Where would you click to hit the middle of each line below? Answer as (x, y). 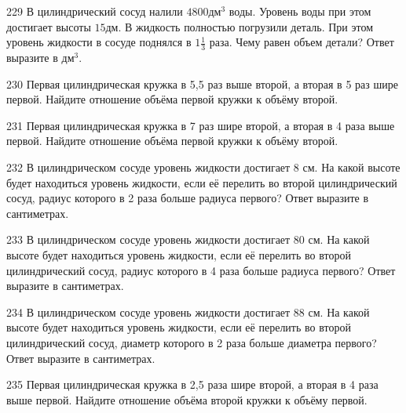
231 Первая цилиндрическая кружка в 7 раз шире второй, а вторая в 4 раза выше (201, 125)
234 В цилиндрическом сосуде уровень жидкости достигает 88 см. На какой (188, 312)
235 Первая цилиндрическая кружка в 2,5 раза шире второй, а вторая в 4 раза (192, 384)
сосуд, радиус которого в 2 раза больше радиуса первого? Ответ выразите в (188, 198)
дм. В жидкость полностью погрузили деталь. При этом (239, 26)
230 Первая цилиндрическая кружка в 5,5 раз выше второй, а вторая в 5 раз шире (202, 83)
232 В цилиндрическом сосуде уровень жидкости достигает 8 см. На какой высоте (203, 167)
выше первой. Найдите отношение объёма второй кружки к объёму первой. (187, 399)
